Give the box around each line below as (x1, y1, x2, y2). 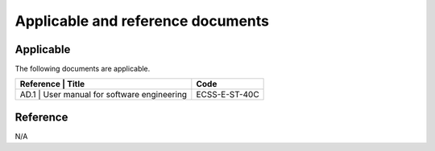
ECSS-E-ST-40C (196, 89, 259, 100)
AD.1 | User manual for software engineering (19, 89, 188, 100)
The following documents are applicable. (14, 64, 151, 74)
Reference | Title (19, 79, 85, 90)
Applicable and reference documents (14, 12, 270, 30)
